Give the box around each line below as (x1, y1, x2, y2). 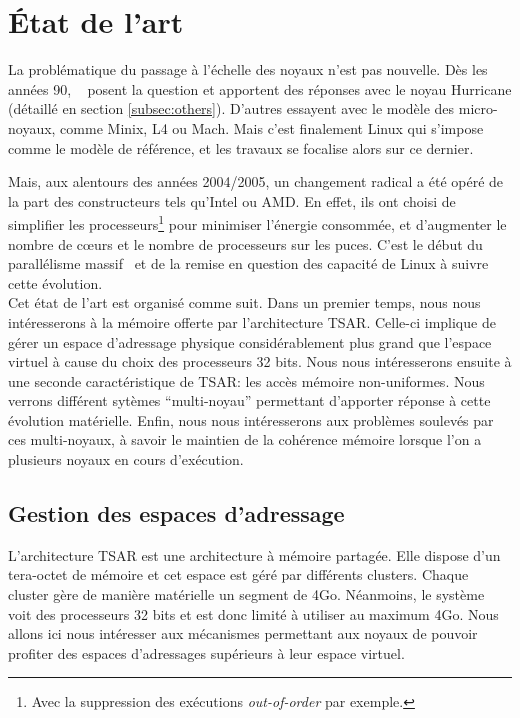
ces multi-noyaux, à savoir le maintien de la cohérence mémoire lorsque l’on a (8, 429, 482, 450)
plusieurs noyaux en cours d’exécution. (8, 449, 244, 470)
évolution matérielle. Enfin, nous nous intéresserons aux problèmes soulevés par (8, 409, 494, 430)
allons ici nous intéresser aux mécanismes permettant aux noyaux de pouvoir (8, 623, 478, 644)
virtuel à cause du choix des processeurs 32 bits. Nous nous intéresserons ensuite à (8, 351, 512, 372)
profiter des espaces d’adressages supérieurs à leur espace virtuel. (8, 642, 405, 663)
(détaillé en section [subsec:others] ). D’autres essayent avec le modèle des (8, 98, 455, 119)
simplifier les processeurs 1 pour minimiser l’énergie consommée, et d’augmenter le (8, 211, 507, 234)
